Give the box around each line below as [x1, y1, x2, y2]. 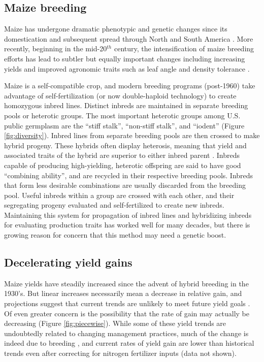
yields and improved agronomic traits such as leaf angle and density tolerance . [4, 63, 250, 74]
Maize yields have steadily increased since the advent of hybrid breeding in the [4, 278, 249, 288]
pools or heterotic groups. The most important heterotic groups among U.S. [4, 110, 241, 120]
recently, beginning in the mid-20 [4, 43, 107, 54]
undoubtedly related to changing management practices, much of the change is [4, 327, 249, 338]
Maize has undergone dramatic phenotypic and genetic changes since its [4, 23, 227, 34]
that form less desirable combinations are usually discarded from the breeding [4, 180, 246, 190]
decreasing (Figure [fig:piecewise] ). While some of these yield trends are [4, 318, 226, 328]
